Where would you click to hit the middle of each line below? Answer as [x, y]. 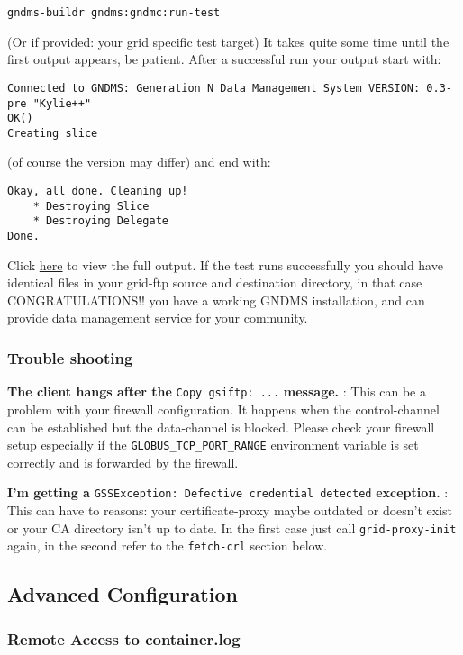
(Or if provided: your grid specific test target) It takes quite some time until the [228, 41]
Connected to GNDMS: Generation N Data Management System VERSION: [214, 88]
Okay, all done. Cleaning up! [98, 191]
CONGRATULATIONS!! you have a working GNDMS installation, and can [216, 300]
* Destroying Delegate [100, 221]
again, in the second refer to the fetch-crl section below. [168, 546]
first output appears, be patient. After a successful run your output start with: [224, 59]
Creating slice [53, 133]
